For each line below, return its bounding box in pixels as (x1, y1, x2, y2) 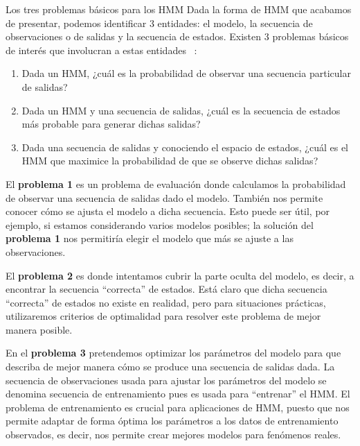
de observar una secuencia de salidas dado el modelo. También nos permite (6, 190, 323, 205)
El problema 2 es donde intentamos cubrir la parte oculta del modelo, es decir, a (6, 268, 354, 282)
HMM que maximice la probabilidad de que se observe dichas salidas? (21, 153, 318, 168)
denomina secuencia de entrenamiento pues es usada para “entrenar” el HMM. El (6, 386, 350, 401)
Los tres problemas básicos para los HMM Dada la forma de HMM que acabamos (6, 2, 352, 16)
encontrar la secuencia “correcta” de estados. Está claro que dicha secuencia (6, 282, 327, 296)
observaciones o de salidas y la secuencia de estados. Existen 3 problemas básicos (6, 29, 349, 44)
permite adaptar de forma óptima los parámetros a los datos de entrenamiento (6, 413, 339, 428)
